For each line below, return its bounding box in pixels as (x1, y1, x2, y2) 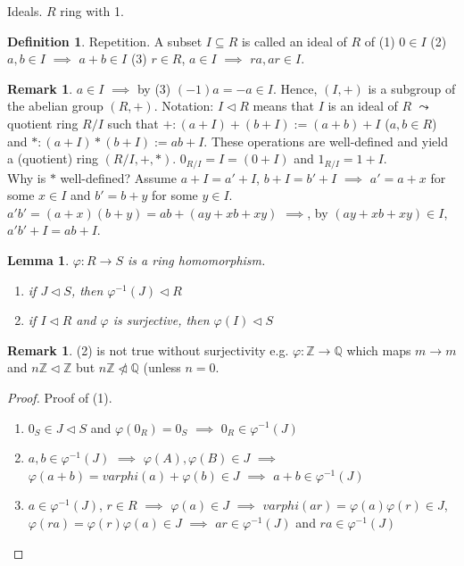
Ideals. (7, 2, 43, 20)
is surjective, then (112, 311, 210, 329)
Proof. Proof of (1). (7, 387, 112, 406)
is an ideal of (327, 96, 398, 115)
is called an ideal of (241, 31, 347, 50)
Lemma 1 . (7, 250, 70, 269)
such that (107, 113, 159, 132)
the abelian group (7, 96, 104, 115)
